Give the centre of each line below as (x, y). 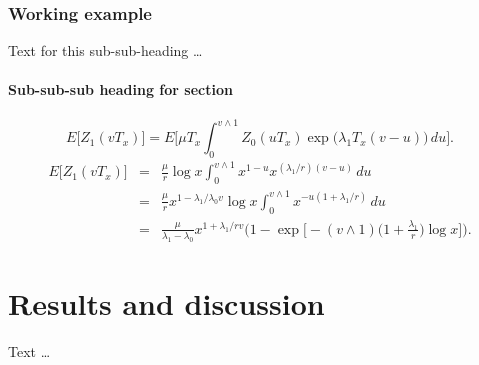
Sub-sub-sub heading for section (120, 89)
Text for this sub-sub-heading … (105, 50)
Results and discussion (166, 302)
